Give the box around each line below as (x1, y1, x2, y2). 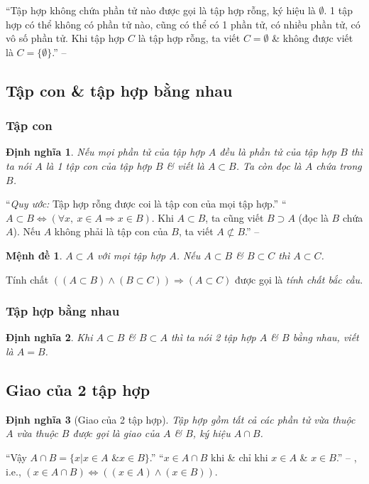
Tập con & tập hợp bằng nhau (6, 79, 233, 101)
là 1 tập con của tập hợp (45, 158, 152, 173)
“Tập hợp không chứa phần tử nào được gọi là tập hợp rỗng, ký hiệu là (6, 3, 316, 17)
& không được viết (272, 31, 353, 45)
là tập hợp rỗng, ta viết (138, 31, 241, 45)
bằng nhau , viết (292, 330, 359, 345)
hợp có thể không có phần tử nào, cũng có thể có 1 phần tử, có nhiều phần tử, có (6, 16, 360, 31)
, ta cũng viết (205, 210, 264, 225)
